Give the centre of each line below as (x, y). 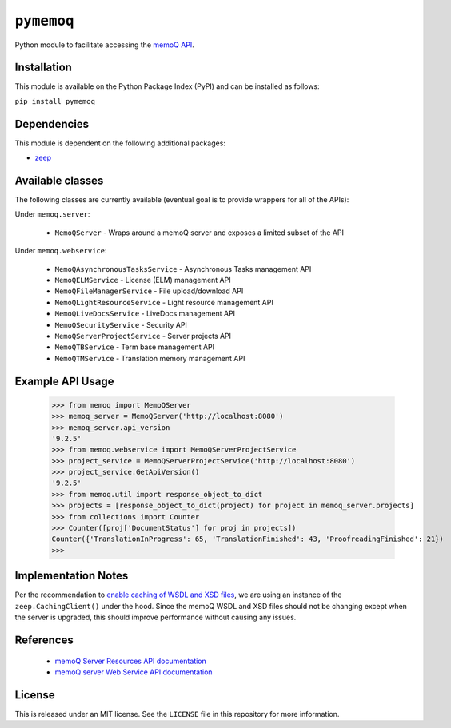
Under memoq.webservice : (61, 251)
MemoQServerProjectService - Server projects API (143, 336)
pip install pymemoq (55, 101)
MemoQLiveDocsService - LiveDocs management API (145, 314)
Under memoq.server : (52, 214)
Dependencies (52, 124)
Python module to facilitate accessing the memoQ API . (105, 45)
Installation (43, 68)
